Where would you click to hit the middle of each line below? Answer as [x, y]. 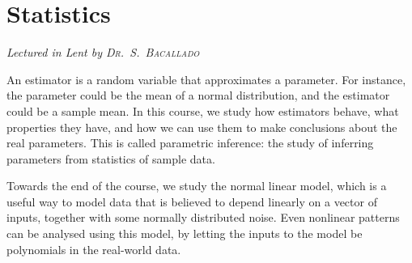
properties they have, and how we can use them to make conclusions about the [202, 127]
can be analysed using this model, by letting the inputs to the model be [185, 233]
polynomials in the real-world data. [94, 249]
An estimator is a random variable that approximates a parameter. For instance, [206, 79]
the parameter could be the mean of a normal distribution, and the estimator [198, 95]
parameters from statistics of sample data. [111, 158]
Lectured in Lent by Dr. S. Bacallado [103, 52]
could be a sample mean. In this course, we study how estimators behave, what [203, 110]
